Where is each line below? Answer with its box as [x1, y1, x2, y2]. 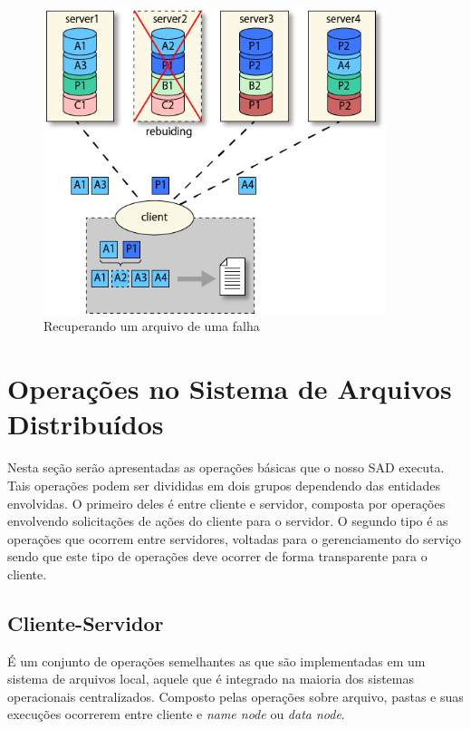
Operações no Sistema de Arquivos [7, 370, 452, 407]
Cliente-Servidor [7, 608, 164, 637]
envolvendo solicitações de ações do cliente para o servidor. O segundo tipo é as [7, 511, 448, 530]
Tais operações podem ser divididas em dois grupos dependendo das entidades [7, 475, 440, 494]
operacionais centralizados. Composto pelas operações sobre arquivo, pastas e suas [7, 686, 464, 705]
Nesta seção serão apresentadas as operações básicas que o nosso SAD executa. [7, 458, 445, 477]
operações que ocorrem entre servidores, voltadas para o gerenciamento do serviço [7, 529, 461, 548]
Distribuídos [7, 405, 164, 442]
